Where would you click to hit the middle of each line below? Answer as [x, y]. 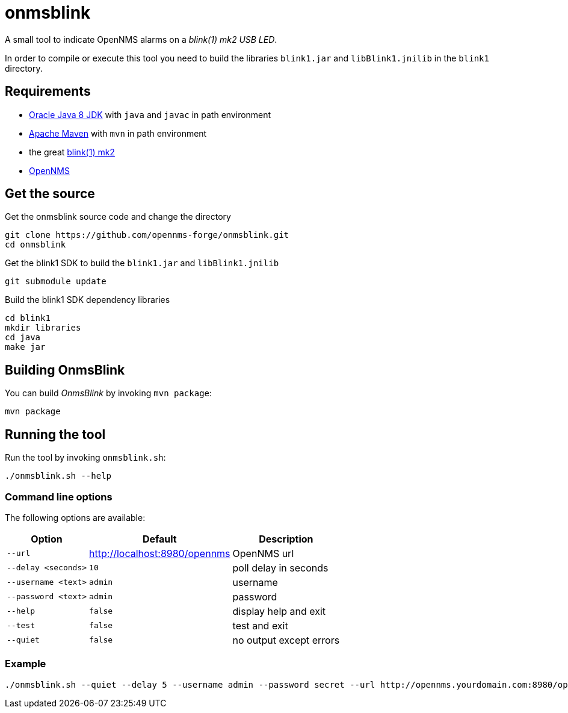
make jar [25, 347]
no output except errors [286, 640]
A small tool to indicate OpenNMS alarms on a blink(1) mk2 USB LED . [141, 39]
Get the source [50, 194]
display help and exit [279, 611]
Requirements [48, 92]
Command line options [59, 497]
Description [286, 539]
